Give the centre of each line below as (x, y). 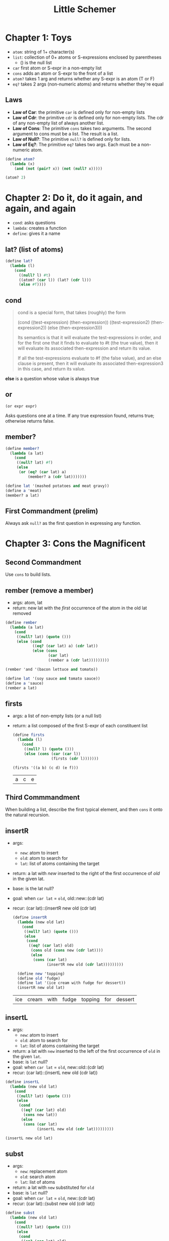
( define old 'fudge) (39, 978)
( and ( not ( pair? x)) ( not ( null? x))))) (58, 169)
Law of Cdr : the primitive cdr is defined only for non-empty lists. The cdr (88, 117)
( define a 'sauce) (24, 683)
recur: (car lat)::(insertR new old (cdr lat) (54, 908)
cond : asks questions (34, 223)
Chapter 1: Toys (39, 38)
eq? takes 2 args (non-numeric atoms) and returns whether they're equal (88, 84)
